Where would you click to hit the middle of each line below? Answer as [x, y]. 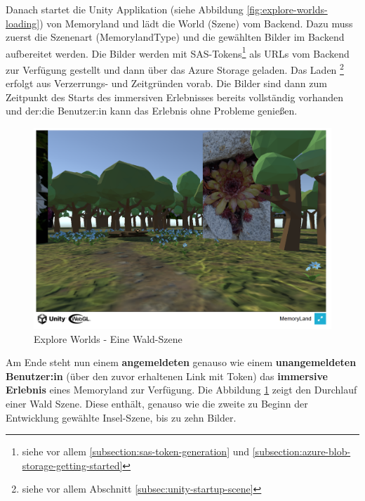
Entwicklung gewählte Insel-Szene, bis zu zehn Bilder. [121, 417]
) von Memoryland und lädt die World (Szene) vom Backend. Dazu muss [196, 23]
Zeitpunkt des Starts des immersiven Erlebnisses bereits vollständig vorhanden [174, 97]
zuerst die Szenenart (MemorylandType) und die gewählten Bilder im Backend [175, 37]
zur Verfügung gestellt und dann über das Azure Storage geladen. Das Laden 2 [175, 69]
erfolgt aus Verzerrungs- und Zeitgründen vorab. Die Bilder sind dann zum [166, 83]
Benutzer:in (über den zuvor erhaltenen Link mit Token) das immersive [167, 376]
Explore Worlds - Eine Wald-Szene [108, 338]
